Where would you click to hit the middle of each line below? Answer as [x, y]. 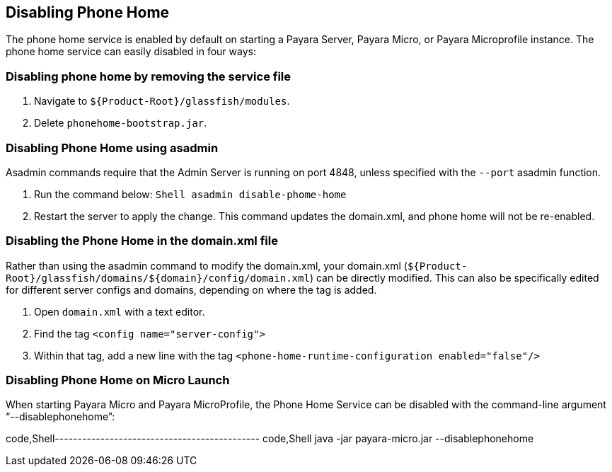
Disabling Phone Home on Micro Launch [118, 380]
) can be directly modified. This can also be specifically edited [454, 277]
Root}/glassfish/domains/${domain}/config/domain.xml [158, 278]
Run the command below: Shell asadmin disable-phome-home [190, 194]
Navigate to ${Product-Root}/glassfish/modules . [162, 101]
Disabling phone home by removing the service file [149, 76]
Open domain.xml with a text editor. [120, 311]
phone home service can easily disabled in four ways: [131, 52]
